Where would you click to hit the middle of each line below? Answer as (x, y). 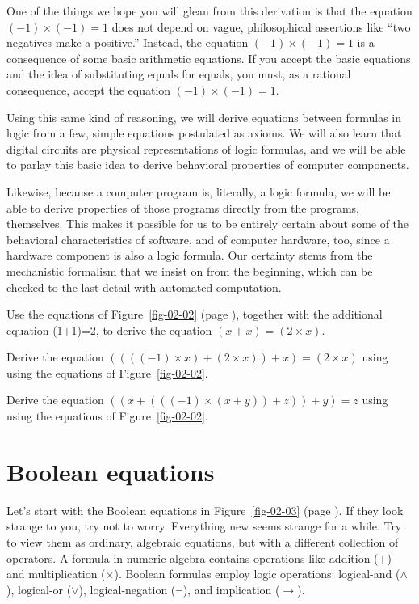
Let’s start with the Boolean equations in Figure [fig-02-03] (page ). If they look (205, 510)
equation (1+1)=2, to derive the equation (109, 329)
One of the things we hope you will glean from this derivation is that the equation (209, 11)
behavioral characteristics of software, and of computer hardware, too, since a (198, 239)
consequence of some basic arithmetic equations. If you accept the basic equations (209, 58)
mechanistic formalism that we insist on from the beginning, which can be (190, 270)
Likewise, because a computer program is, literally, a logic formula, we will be (199, 191)
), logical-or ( (39, 589)
